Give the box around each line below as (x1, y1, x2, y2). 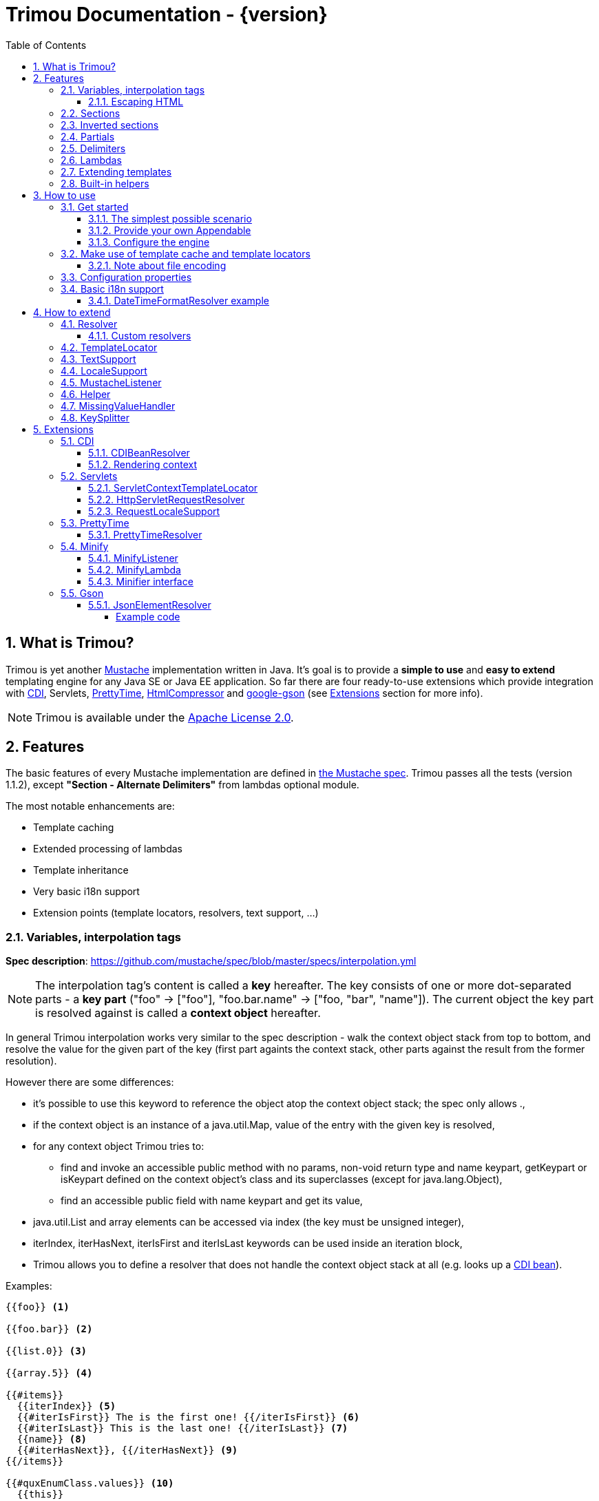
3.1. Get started (61, 200, 129, 213)
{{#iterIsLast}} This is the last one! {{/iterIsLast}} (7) (17, 1423, 348, 1434)
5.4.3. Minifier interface (88, 575, 193, 587)
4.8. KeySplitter (61, 411, 130, 423)
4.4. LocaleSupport (61, 364, 147, 377)
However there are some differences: (6, 1076, 174, 1089)
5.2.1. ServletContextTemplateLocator (88, 481, 258, 494)
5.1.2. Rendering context (88, 458, 198, 470)
